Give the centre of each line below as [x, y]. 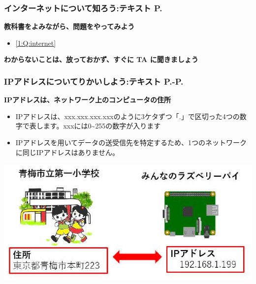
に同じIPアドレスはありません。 [67, 152]
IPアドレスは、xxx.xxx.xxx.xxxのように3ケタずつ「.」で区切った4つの [128, 116]
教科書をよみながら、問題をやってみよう [69, 26]
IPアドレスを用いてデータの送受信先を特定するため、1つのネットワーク [131, 142]
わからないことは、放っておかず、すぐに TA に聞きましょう [101, 59]
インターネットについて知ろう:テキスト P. [83, 8]
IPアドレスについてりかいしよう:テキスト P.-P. [94, 81]
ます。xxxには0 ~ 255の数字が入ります [102, 126]
